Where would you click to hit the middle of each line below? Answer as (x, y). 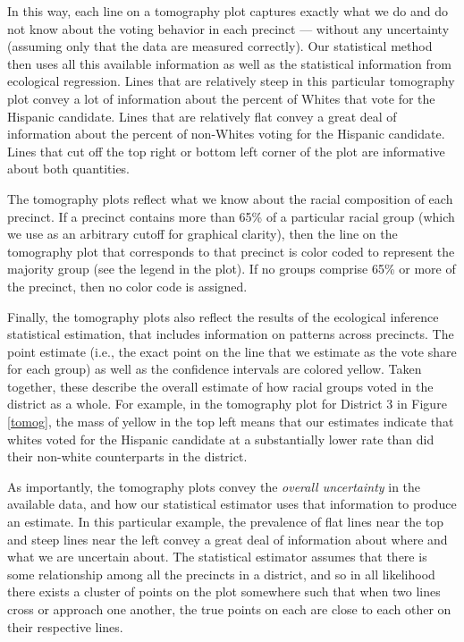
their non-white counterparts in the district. (127, 456)
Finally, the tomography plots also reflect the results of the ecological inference (223, 316)
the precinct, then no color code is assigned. (127, 286)
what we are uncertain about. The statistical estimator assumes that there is (217, 557)
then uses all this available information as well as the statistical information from (229, 63)
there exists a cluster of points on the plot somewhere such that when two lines (224, 591)
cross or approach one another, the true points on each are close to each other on (229, 609)
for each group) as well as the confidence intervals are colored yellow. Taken (215, 369)
